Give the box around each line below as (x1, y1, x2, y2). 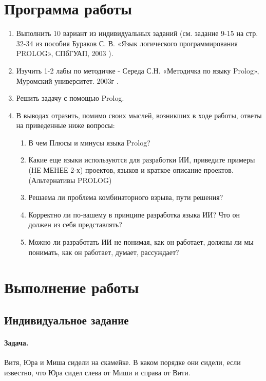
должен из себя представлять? (28, 219, 122, 230)
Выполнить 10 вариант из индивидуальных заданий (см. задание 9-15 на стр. (16, 28, 258, 39)
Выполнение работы (4, 277, 139, 298)
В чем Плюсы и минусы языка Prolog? (28, 137, 150, 148)
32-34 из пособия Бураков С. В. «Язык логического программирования (16, 38, 238, 48)
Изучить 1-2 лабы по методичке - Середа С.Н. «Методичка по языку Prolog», (16, 65, 259, 76)
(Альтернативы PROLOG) (28, 174, 112, 185)
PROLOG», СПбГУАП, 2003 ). (16, 48, 113, 59)
